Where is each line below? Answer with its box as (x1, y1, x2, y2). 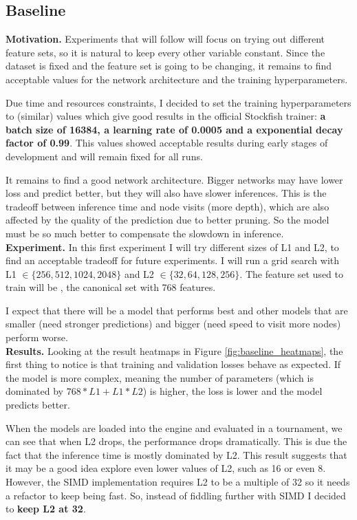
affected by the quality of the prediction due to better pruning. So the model (6, 213, 329, 227)
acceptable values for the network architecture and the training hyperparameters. (6, 72, 348, 86)
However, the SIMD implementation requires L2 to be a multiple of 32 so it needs (6, 475, 350, 489)
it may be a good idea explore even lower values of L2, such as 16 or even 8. (6, 461, 326, 475)
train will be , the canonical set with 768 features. (6, 280, 216, 294)
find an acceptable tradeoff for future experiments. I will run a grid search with (6, 253, 340, 268)
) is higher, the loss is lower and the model (142, 384, 323, 398)
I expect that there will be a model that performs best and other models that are (6, 303, 348, 317)
